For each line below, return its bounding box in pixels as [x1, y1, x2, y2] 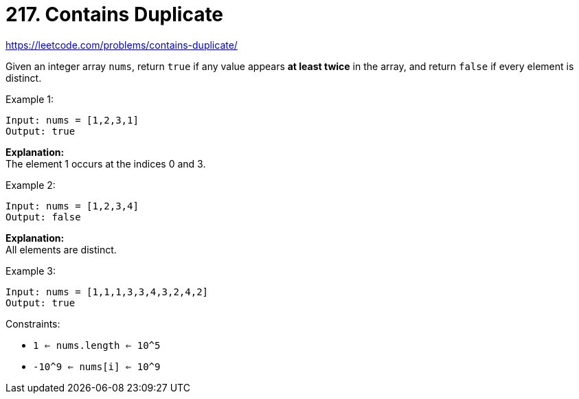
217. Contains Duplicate [5, 3, 224, 26]
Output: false [5, 211, 81, 223]
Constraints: [5, 317, 60, 330]
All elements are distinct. [5, 243, 117, 255]
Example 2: [5, 179, 56, 191]
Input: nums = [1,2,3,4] [5, 200, 139, 212]
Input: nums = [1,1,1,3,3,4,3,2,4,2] [5, 286, 209, 297]
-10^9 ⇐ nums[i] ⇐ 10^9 [33, 361, 161, 372]
